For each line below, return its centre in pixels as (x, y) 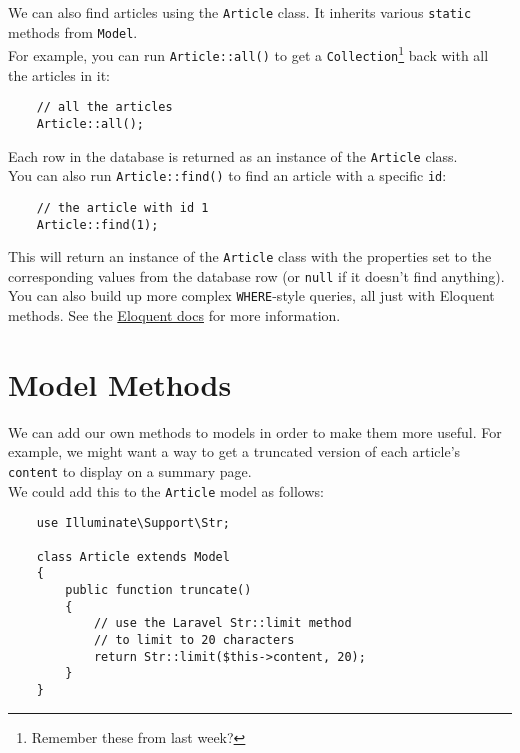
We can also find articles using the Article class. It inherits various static (240, 12)
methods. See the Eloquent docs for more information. (174, 315)
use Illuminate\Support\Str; (133, 523)
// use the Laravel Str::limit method (222, 623)
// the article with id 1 (122, 207)
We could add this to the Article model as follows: (166, 490)
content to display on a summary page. (130, 471)
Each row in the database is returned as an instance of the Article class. (233, 155)
